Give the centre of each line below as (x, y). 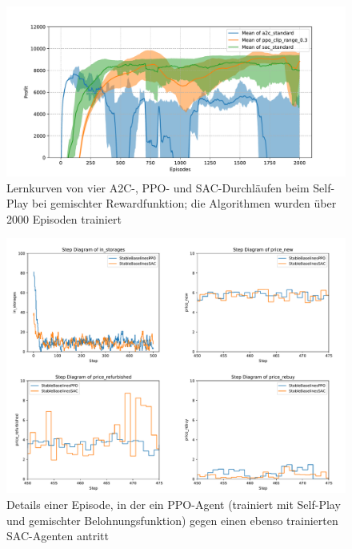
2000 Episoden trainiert (64, 218)
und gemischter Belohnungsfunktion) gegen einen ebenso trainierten (172, 520)
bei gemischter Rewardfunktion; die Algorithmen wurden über (184, 203)
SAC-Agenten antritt (58, 536)
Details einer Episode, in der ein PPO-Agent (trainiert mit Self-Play (174, 504)
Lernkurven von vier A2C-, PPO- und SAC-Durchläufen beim (158, 187)
